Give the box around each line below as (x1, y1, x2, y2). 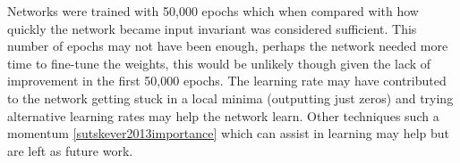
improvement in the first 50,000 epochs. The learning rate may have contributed (7, 71, 447, 90)
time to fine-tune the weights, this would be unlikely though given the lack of (7, 53, 431, 72)
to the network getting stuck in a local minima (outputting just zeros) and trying (7, 88, 454, 107)
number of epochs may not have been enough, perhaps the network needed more (7, 37, 448, 55)
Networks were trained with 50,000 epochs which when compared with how (7, 2, 419, 20)
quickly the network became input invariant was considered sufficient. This (7, 19, 417, 37)
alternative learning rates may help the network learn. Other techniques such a (7, 106, 439, 125)
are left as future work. (7, 141, 133, 159)
